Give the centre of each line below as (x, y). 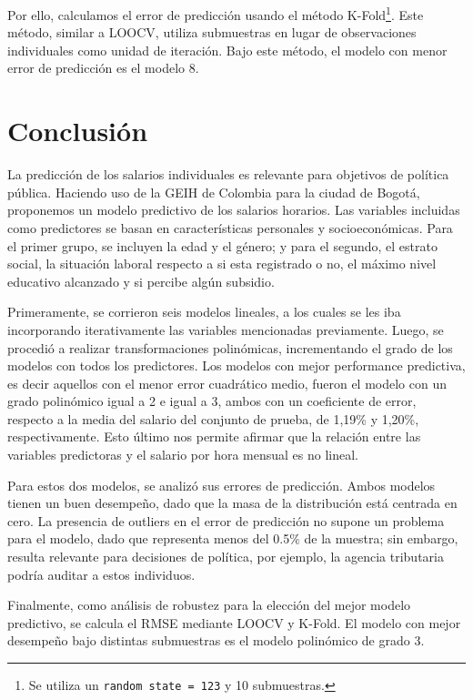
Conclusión (78, 131)
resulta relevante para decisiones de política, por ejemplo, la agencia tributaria (226, 557)
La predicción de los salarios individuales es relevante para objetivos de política (228, 174)
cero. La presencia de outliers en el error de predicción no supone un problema (226, 520)
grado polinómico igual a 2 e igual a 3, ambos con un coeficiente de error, (212, 401)
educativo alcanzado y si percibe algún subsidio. (141, 281)
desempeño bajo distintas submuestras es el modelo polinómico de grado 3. (216, 640)
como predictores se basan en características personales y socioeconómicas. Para (230, 227)
